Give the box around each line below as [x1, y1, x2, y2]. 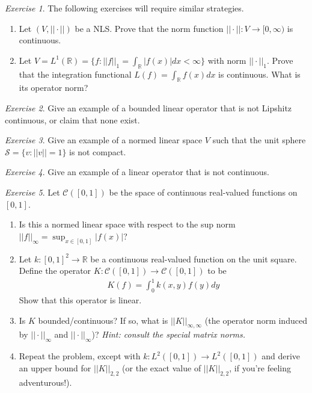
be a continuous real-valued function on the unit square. [90, 252, 297, 265]
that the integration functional [19, 67, 132, 80]
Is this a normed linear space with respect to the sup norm [19, 218, 236, 231]
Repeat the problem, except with [19, 350, 141, 362]
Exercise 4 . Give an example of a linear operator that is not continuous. [5, 166, 269, 178]
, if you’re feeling [229, 361, 291, 374]
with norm [207, 54, 246, 66]
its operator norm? [19, 81, 88, 94]
